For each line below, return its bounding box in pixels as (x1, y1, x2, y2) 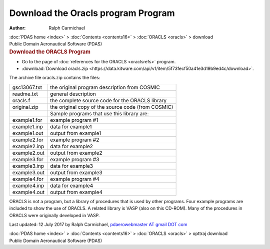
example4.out (12, 189, 45, 196)
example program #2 (50, 136, 99, 143)
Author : (9, 25, 26, 31)
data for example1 (50, 123, 92, 130)
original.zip (12, 103, 38, 110)
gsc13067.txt (12, 84, 42, 91)
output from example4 (50, 189, 102, 196)
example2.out (12, 149, 45, 156)
